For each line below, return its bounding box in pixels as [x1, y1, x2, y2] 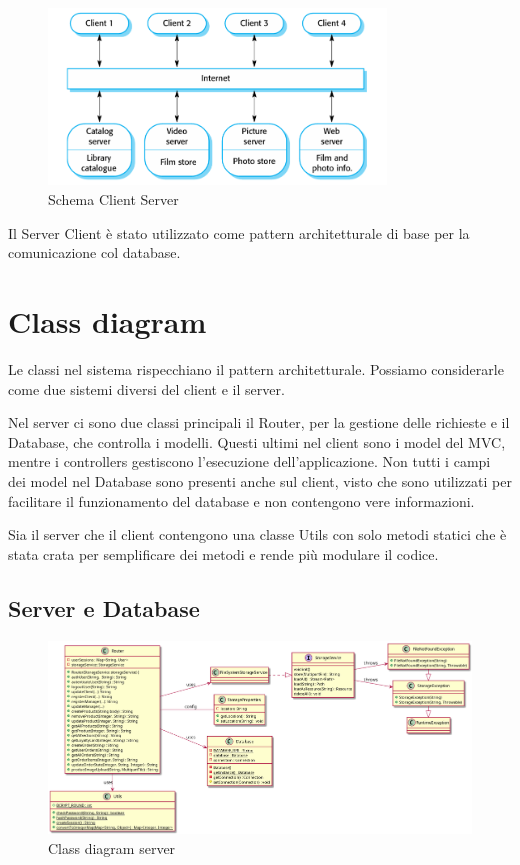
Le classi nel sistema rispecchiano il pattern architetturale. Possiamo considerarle [8, 358, 504, 379]
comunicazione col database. [8, 242, 181, 263]
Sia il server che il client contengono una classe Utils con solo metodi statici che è [8, 524, 507, 545]
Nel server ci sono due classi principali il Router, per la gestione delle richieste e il [8, 412, 510, 433]
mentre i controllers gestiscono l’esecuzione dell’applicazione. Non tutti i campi [8, 451, 491, 472]
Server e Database [8, 592, 200, 623]
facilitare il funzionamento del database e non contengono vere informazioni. [8, 490, 475, 511]
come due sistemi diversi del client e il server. [8, 378, 285, 399]
